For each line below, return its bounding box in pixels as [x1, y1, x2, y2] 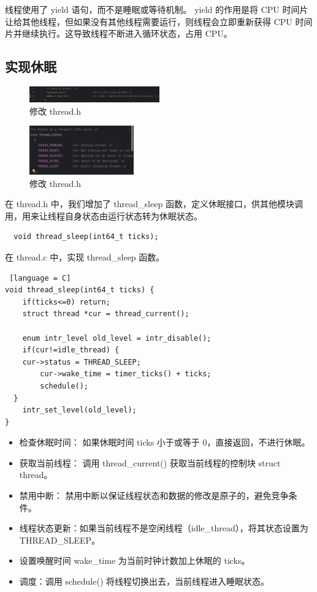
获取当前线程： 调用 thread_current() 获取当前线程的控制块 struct [19, 456, 281, 469]
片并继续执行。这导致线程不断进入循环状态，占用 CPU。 [5, 27, 232, 40]
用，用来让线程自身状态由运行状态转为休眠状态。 [5, 209, 202, 222]
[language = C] [9, 273, 71, 283]
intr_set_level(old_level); [22, 406, 137, 415]
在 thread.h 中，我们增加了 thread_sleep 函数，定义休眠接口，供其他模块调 [5, 197, 303, 210]
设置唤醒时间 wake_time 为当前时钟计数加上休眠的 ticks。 [19, 554, 250, 567]
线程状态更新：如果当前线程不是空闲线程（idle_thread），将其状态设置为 [19, 522, 308, 534]
